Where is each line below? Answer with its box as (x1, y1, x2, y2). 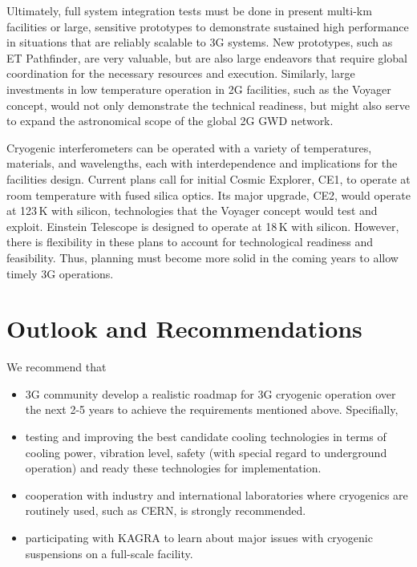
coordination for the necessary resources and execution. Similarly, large (6, 65, 355, 82)
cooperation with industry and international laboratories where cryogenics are (25, 486, 408, 503)
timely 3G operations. (6, 265, 114, 281)
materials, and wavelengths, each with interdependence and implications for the (6, 155, 398, 172)
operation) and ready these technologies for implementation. (25, 460, 322, 476)
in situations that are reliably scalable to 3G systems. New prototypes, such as (6, 34, 393, 51)
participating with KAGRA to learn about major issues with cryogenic (25, 529, 373, 545)
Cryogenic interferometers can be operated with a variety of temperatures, (6, 139, 372, 156)
